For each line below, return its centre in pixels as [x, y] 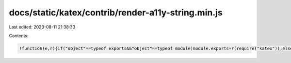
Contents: [19, 36]
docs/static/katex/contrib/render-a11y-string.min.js [116, 13]
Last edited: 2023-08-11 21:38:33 [42, 27]
